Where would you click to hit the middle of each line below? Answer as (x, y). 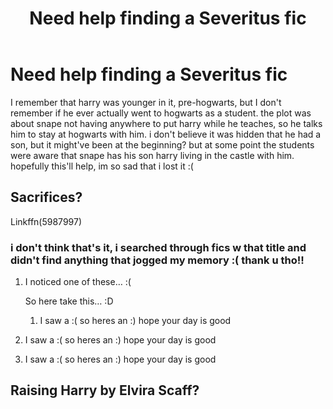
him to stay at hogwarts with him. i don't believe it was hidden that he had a (166, 134)
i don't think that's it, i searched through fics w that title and (158, 247)
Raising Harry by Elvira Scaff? (105, 390)
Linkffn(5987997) (46, 221)
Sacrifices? (46, 197)
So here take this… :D (69, 301)
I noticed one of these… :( (78, 282)
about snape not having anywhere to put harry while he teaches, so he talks (166, 123)
